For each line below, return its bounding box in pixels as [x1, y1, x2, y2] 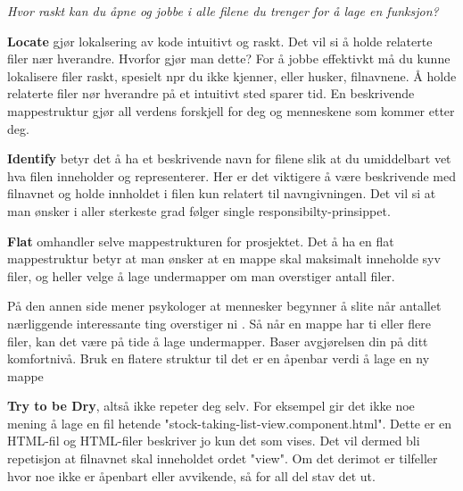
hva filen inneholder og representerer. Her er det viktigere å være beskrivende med [7, 166, 456, 185]
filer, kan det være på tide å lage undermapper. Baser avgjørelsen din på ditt [7, 331, 428, 350]
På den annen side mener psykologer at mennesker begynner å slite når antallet [7, 296, 442, 315]
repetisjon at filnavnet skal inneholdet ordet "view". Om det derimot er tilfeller [7, 449, 438, 468]
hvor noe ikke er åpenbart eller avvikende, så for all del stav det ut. [7, 466, 376, 485]
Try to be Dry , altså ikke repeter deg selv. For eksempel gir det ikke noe [7, 396, 415, 415]
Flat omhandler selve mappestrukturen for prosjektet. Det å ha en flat [7, 231, 394, 250]
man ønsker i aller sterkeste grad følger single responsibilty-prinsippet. [7, 201, 391, 220]
